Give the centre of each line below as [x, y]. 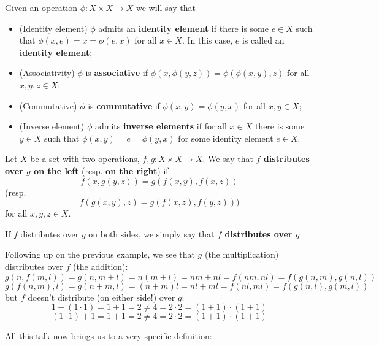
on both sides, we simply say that [151, 233]
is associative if [117, 73]
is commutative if [124, 105]
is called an [263, 40]
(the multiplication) [242, 254]
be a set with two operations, [85, 159]
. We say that [228, 159]
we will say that [166, 7]
